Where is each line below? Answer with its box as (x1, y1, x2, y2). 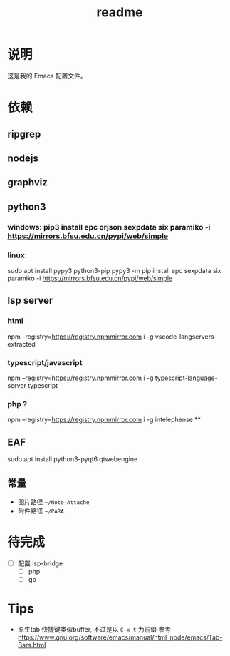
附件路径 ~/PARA (17, 506, 64, 515)
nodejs (7, 152, 39, 164)
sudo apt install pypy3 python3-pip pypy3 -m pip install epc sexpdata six (7, 266, 221, 275)
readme (96, 4, 143, 21)
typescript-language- (155, 374, 219, 382)
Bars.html (17, 640, 46, 649)
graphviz (7, 176, 48, 189)
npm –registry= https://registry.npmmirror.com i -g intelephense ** (7, 415, 202, 424)
